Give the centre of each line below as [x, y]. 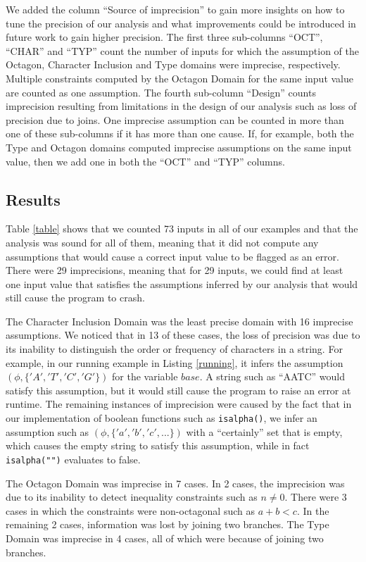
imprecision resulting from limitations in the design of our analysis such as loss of [181, 106]
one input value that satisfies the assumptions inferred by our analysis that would [182, 283]
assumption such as [48, 431]
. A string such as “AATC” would [272, 376]
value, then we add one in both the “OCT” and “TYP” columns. [145, 161]
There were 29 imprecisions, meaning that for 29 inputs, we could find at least [175, 270]
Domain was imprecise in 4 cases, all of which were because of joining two [165, 538]
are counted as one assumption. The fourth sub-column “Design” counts [161, 92]
